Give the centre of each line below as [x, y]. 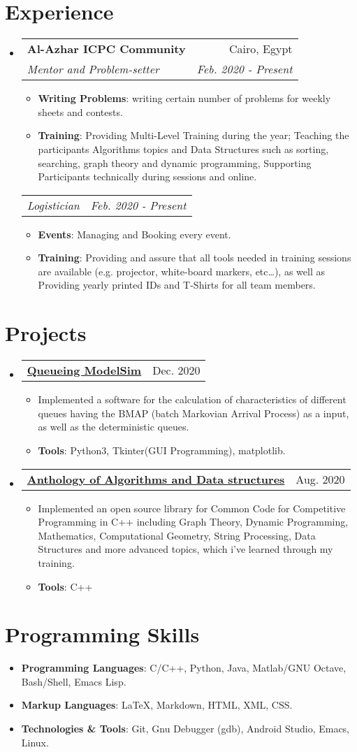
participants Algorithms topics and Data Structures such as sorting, [183, 149]
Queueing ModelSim [84, 370]
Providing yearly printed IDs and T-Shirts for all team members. [177, 285]
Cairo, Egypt [261, 49]
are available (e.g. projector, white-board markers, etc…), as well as [181, 271]
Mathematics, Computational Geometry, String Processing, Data [177, 535]
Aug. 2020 [320, 479]
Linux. [35, 742]
